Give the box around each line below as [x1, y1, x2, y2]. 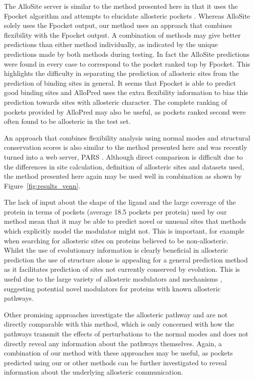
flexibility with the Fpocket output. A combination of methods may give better [4, 29, 241, 40]
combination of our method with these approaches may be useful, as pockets [4, 348, 233, 358]
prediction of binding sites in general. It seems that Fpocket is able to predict [4, 77, 236, 88]
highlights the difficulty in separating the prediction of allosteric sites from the [4, 68, 239, 78]
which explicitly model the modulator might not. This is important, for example [4, 226, 245, 236]
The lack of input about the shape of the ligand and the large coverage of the [4, 197, 236, 207]
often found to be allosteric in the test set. [4, 116, 131, 126]
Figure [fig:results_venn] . [4, 180, 81, 190]
